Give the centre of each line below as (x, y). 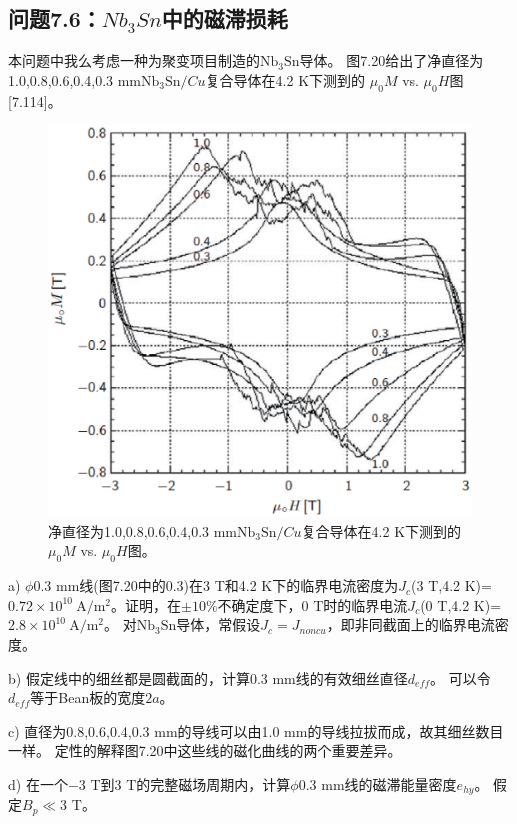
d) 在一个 (38, 784)
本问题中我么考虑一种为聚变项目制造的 (134, 60)
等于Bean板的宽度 (88, 697)
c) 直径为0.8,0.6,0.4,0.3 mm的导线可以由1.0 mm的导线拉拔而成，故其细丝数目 (256, 730)
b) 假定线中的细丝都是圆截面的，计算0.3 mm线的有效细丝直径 (208, 677)
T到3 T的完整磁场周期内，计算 (190, 784)
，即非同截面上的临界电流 (410, 624)
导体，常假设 (218, 624)
